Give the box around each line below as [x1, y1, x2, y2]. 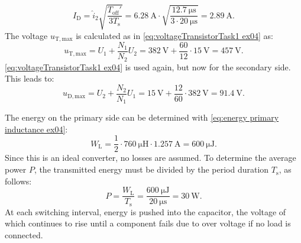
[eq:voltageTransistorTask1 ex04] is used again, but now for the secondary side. [5, 60, 291, 73]
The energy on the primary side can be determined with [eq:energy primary [5, 111, 279, 124]
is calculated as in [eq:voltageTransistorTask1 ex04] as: [76, 29, 274, 41]
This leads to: [5, 72, 54, 85]
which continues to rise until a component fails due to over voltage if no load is [5, 217, 291, 229]
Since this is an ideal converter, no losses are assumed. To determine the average [5, 151, 296, 164]
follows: [5, 174, 32, 187]
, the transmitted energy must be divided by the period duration [34, 163, 269, 176]
